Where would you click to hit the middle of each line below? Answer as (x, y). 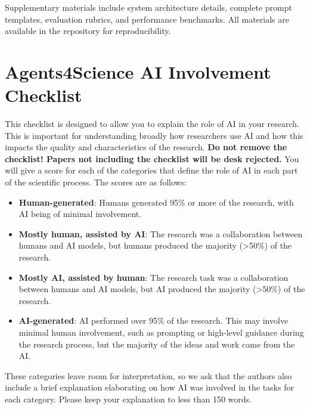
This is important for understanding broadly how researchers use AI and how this (154, 135)
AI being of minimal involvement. (80, 214)
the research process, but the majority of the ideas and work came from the (157, 344)
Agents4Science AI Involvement (138, 71)
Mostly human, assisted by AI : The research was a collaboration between (161, 233)
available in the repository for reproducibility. (88, 31)
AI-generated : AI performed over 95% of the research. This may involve (154, 320)
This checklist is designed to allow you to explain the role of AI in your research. (152, 124)
